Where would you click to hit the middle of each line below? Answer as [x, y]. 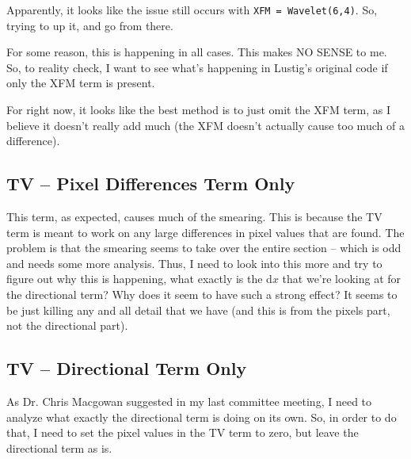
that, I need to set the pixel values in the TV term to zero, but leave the [183, 432]
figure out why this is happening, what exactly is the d [139, 279]
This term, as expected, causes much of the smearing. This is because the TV [194, 217]
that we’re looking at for [342, 279]
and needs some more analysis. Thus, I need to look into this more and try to [194, 263]
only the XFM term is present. [81, 83]
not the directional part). [67, 325]
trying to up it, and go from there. [90, 25]
